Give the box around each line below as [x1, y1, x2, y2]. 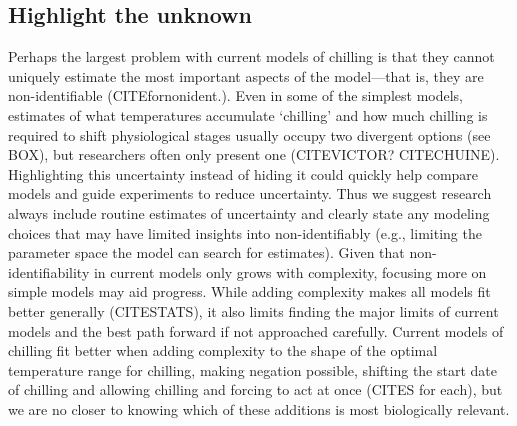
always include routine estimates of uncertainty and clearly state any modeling [8, 202, 490, 223]
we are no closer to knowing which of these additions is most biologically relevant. [8, 398, 510, 419]
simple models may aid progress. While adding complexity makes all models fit [8, 281, 491, 302]
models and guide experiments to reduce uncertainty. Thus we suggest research [8, 183, 492, 204]
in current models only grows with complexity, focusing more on [93, 261, 487, 282]
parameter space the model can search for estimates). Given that [8, 242, 405, 263]
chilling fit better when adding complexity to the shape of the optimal [8, 340, 438, 361]
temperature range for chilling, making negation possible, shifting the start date [8, 359, 497, 380]
